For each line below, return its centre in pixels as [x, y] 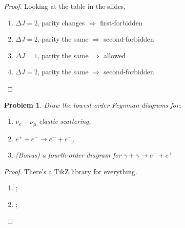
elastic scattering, [65, 121]
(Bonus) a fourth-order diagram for [68, 155]
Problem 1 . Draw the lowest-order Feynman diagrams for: [92, 104]
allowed [115, 55]
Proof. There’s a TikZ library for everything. [71, 171]
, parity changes [61, 22]
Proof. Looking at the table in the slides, [65, 6]
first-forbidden [121, 22]
